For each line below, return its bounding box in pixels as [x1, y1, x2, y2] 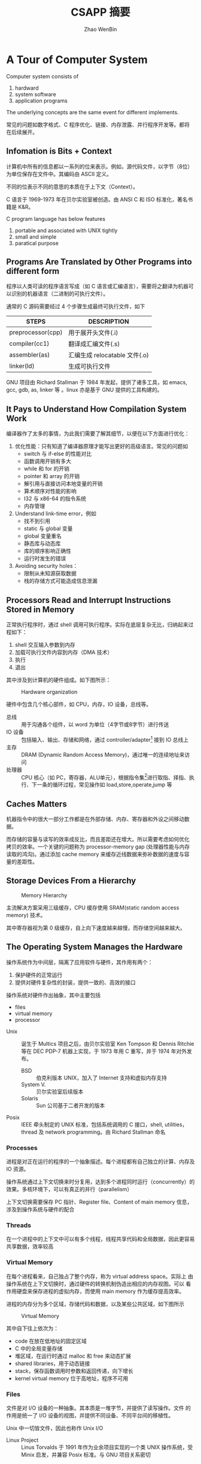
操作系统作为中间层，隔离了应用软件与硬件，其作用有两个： [6, 958, 153, 966]
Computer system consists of [6, 72, 79, 80]
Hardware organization [21, 688, 78, 695]
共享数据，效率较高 [6, 1243, 54, 1250]
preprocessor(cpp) [9, 328, 63, 337]
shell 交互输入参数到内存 [14, 641, 76, 648]
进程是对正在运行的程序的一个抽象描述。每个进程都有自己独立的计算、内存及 [6, 1158, 195, 1165]
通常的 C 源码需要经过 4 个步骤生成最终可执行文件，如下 [6, 303, 145, 310]
